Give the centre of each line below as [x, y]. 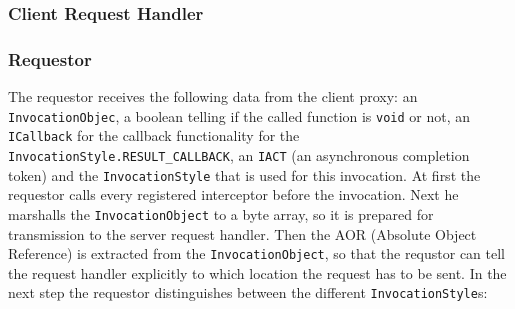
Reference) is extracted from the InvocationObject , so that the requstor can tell [257, 253]
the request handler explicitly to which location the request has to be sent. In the [257, 272]
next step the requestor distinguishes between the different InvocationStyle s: [248, 292]
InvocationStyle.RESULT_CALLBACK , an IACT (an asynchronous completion [239, 154]
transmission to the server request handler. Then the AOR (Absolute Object [242, 233]
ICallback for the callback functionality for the [154, 135]
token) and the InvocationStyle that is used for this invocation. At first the [244, 174]
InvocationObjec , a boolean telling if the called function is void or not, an [239, 115]
